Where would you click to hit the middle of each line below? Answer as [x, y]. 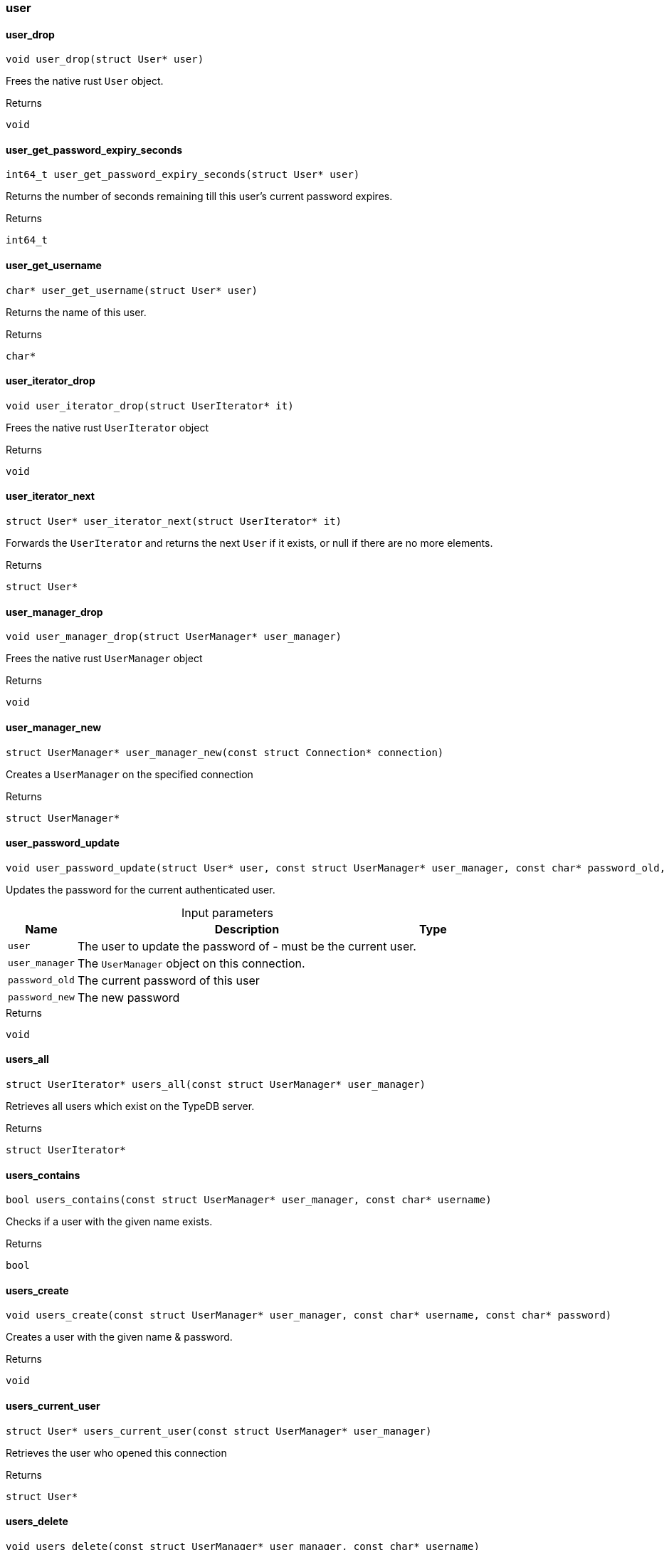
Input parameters [227, 912]
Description [247, 929]
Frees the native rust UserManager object [104, 659]
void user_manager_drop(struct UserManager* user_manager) [174, 637]
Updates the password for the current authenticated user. [141, 889]
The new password [128, 997]
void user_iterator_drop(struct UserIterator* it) [150, 405]
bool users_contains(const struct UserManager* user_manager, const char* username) [249, 1200]
